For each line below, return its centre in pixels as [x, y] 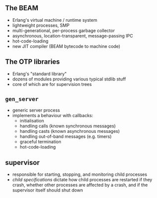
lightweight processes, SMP [41, 25]
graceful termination [40, 142]
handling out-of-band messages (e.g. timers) [66, 137]
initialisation [32, 121]
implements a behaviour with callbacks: [52, 116]
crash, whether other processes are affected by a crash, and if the [80, 185]
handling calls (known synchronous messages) [68, 126]
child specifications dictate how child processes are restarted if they [82, 180]
